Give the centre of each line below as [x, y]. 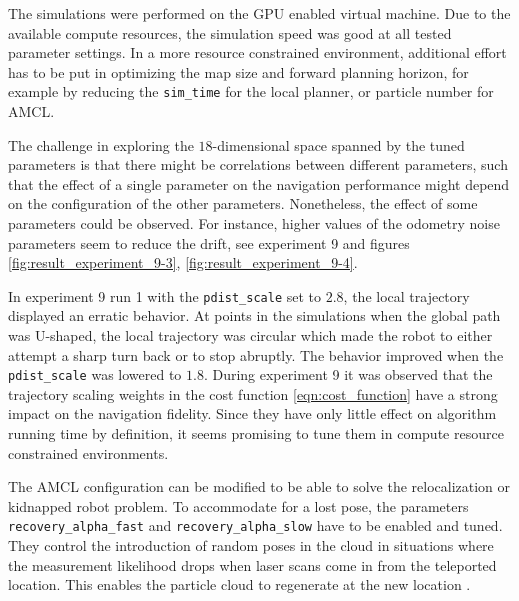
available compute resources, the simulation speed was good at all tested [230, 32]
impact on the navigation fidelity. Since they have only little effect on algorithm [252, 413]
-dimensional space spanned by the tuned [338, 144]
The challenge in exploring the [101, 144]
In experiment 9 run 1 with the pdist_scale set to [165, 295]
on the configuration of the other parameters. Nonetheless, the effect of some [243, 203]
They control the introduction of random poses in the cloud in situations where [251, 545]
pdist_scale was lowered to [95, 374]
